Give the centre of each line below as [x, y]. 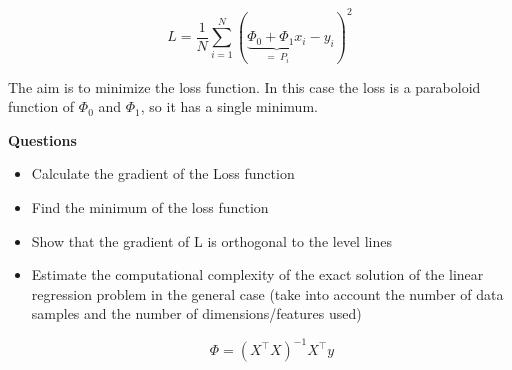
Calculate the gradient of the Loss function [163, 173]
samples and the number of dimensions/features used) [196, 313]
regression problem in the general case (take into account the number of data [267, 293]
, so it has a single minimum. [229, 106]
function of [41, 106]
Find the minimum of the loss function [150, 207]
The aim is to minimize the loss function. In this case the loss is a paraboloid [244, 86]
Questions [42, 139]
